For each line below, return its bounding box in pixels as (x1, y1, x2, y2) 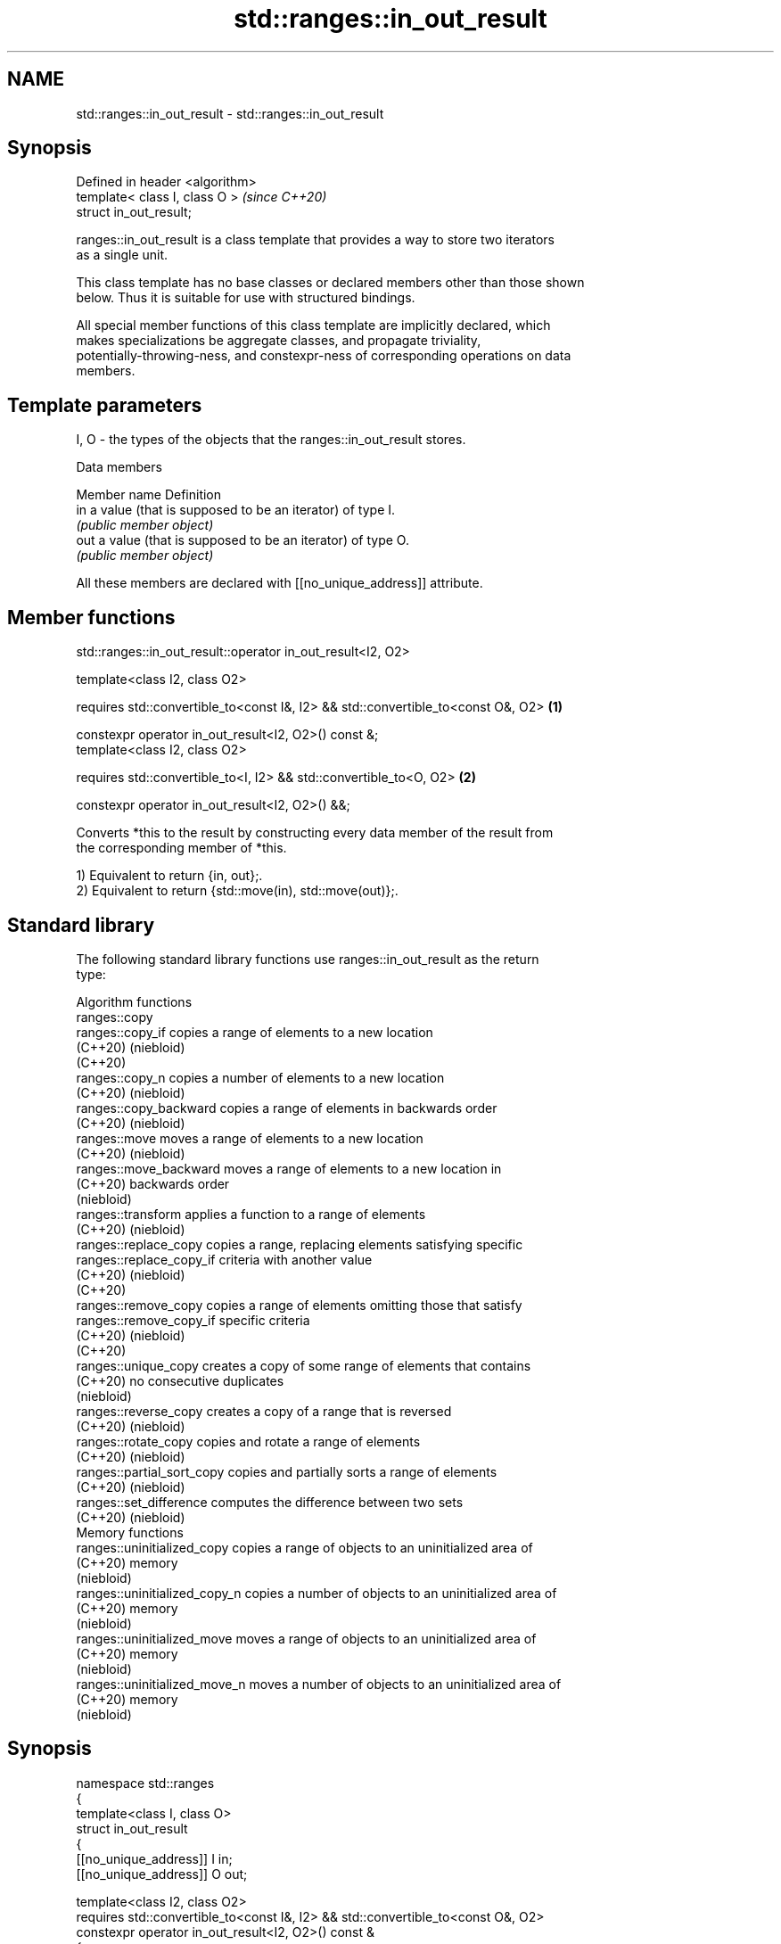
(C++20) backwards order (76, 1175, 230, 1191)
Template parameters (7, 393, 202, 416)
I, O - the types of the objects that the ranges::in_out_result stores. (76, 432, 466, 448)
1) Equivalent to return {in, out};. (76, 868, 263, 884)
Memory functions (76, 1524, 184, 1540)
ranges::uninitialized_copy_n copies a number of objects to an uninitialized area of (76, 1585, 557, 1601)
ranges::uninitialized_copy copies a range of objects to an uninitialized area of (76, 1539, 533, 1555)
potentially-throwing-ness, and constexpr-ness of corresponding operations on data (76, 348, 571, 364)
